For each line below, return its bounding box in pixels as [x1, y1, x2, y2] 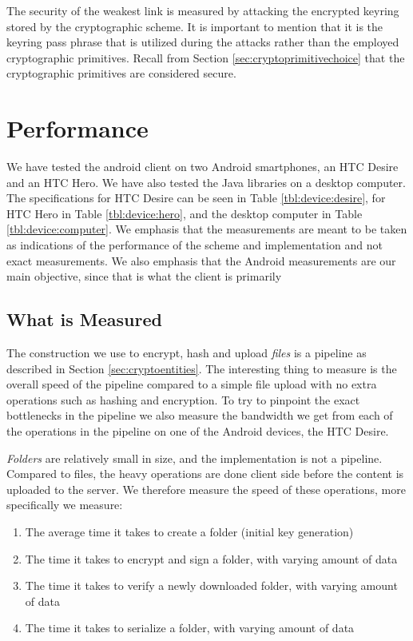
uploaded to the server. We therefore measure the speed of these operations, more [6, 480, 406, 497]
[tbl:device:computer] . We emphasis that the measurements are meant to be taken [6, 221, 407, 237]
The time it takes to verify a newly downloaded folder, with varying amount [25, 577, 398, 594]
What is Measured [6, 307, 162, 332]
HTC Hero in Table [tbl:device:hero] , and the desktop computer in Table [6, 205, 363, 221]
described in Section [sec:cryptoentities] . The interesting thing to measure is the [6, 360, 397, 376]
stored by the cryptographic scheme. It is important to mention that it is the [6, 18, 383, 34]
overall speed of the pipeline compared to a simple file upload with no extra [6, 376, 377, 392]
